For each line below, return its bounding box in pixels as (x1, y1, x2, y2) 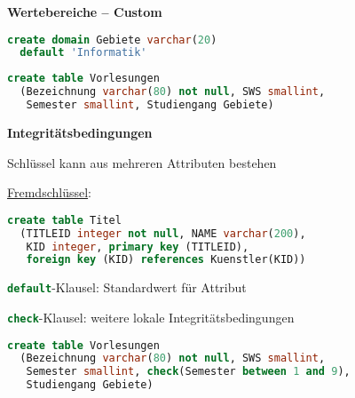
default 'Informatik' (20, 46, 147, 60)
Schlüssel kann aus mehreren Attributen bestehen (7, 153, 277, 171)
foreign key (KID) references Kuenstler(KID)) (26, 253, 306, 267)
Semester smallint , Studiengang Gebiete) (26, 99, 274, 112)
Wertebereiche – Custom (7, 3, 162, 20)
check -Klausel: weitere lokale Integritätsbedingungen (7, 307, 295, 326)
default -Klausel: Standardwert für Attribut (7, 278, 247, 297)
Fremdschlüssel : (7, 183, 91, 202)
